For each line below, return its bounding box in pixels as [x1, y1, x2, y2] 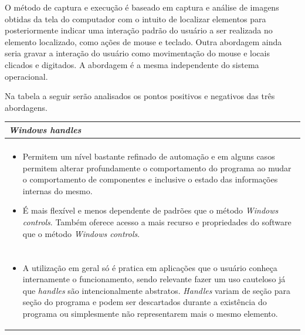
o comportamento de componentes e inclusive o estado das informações [22, 173, 278, 185]
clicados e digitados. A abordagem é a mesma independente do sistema [5, 58, 259, 70]
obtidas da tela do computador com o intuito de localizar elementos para [5, 12, 266, 25]
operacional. [5, 70, 48, 82]
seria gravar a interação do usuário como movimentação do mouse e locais [5, 47, 270, 59]
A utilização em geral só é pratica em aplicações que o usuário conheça [22, 261, 277, 273]
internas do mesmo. [22, 184, 93, 197]
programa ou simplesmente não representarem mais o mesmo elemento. [22, 307, 278, 319]
